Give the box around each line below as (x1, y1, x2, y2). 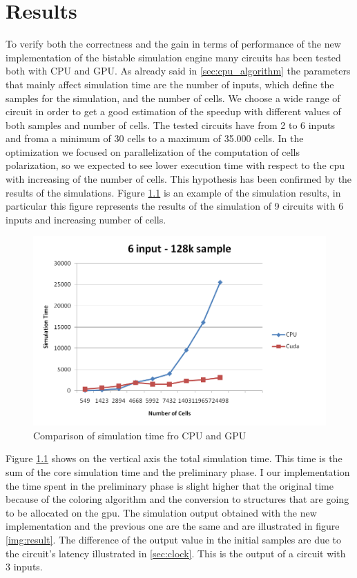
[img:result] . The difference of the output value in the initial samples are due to (6, 532, 342, 546)
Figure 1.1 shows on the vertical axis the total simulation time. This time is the (6, 451, 342, 466)
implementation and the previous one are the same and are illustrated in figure (6, 519, 340, 533)
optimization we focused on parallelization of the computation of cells (6, 144, 300, 159)
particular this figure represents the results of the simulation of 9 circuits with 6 (6, 199, 344, 213)
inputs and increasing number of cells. (6, 212, 166, 226)
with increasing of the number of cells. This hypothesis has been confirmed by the (6, 172, 352, 186)
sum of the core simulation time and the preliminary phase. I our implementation (6, 464, 350, 479)
